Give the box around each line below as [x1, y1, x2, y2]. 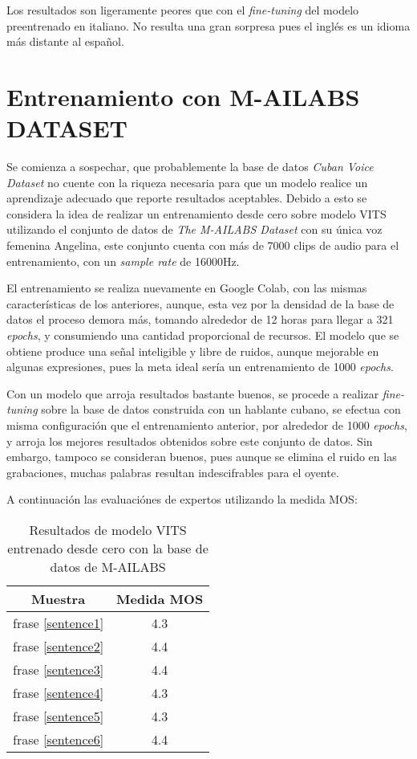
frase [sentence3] [13, 659, 104, 679]
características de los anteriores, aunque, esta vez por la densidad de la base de [6, 295, 395, 312]
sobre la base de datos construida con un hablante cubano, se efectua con [41, 401, 401, 418]
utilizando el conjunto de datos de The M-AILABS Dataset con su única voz [6, 221, 383, 238]
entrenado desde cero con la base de [7, 538, 208, 557]
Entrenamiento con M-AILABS [6, 80, 360, 112]
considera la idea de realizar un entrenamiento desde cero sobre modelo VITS [6, 205, 387, 222]
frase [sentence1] [13, 613, 104, 632]
